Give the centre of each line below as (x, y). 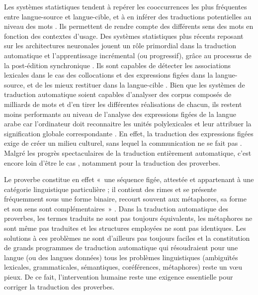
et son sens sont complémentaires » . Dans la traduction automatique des (116, 208)
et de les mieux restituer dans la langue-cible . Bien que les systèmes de (136, 84)
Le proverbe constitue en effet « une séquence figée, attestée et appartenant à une (129, 179)
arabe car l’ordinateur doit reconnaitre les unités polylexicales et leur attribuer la (128, 124)
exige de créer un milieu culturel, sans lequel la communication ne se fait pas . (123, 143)
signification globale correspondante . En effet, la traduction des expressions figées (129, 133)
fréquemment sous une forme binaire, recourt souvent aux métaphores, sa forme (125, 199)
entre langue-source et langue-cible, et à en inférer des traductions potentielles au (128, 16)
